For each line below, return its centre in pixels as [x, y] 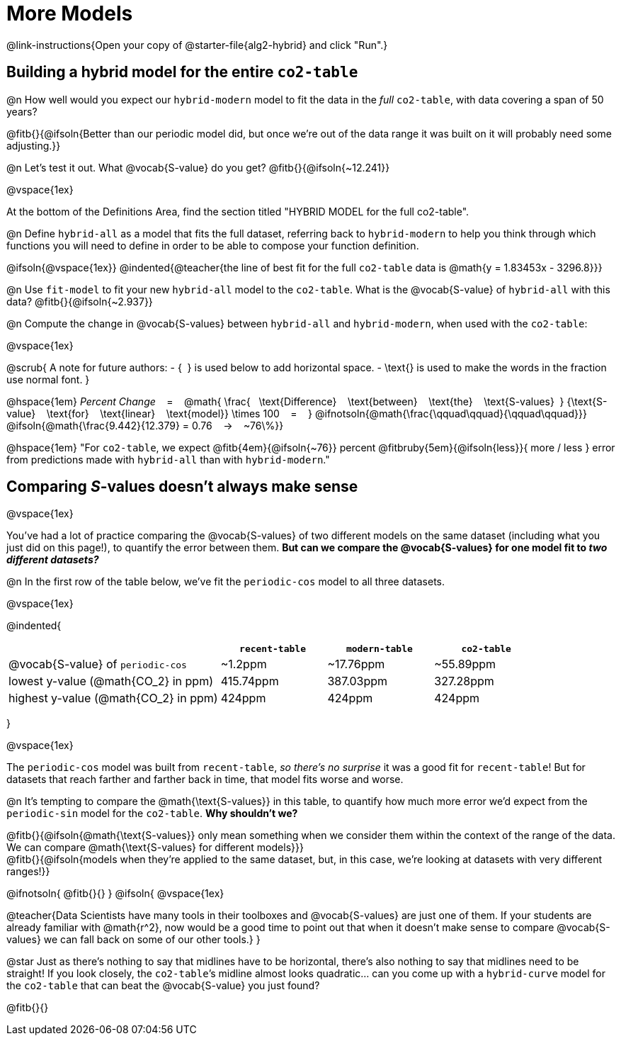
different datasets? [53, 560]
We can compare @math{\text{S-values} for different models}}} [155, 848]
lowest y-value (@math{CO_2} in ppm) [111, 681]
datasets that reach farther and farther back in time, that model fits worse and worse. [205, 780]
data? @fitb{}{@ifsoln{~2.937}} [80, 301]
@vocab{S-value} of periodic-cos [98, 664]
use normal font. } [48, 379]
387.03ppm [358, 681]
